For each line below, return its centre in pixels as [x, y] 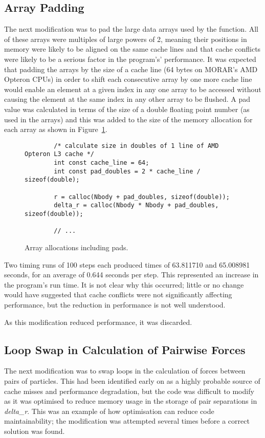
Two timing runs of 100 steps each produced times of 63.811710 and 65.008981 [127, 264]
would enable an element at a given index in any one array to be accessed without [133, 89]
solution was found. [35, 431]
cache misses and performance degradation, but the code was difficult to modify [129, 391]
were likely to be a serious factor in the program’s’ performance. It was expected [130, 59]
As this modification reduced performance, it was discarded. [98, 322]
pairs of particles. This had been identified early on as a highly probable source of [132, 380]
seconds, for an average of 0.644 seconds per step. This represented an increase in [131, 275]
